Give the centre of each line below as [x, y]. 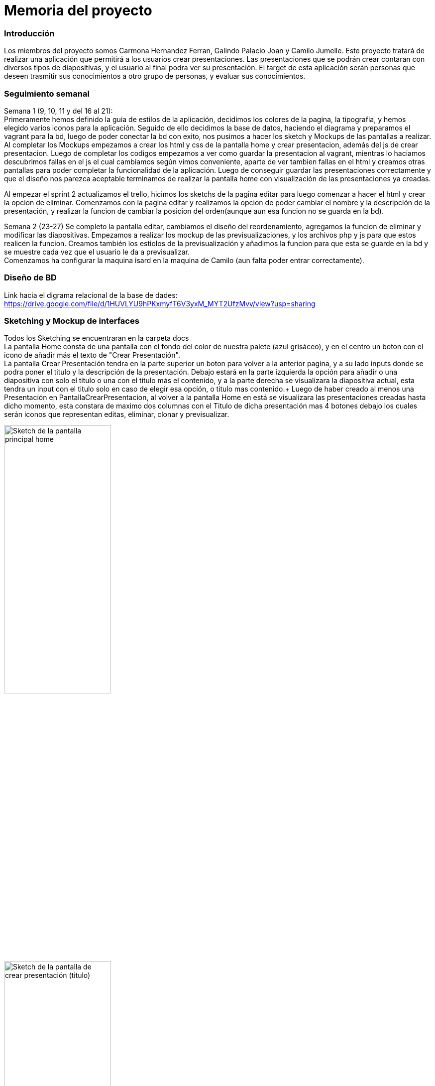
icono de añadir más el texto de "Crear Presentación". [92, 355]
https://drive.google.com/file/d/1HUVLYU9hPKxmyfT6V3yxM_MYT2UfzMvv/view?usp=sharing [160, 303]
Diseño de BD [30, 278]
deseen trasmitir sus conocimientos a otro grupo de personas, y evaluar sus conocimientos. [155, 76]
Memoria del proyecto [78, 10]
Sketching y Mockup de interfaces [72, 321]
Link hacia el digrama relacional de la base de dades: [91, 295]
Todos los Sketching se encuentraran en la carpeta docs [97, 338]
